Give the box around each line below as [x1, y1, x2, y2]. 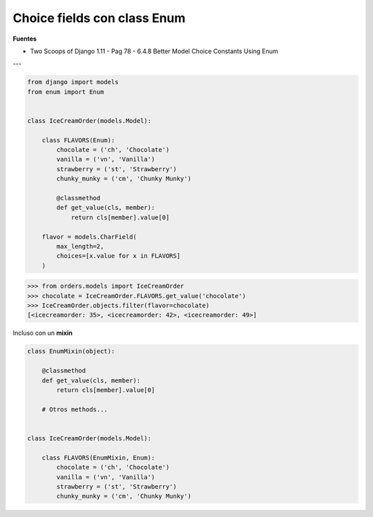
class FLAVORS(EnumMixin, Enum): [41, 453, 155, 462]
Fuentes [12, 35, 37, 43]
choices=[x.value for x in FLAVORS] [56, 252, 181, 260]
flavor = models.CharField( [41, 233, 137, 241]
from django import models [27, 78, 119, 86]
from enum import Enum [27, 88, 104, 96]
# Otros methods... [41, 405, 108, 413]
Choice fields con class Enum [12, 10, 186, 26]
